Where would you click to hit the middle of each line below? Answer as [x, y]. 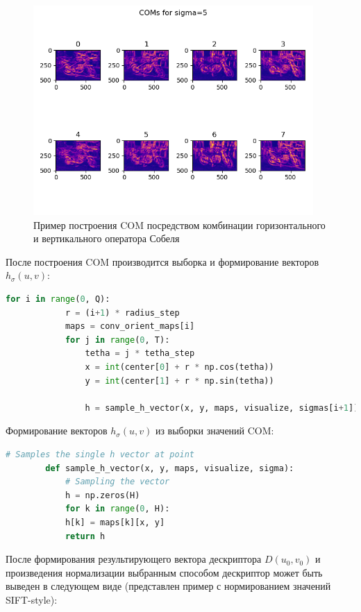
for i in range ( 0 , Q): [58, 299]
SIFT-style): [32, 599]
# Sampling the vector [117, 482]
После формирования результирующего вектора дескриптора [134, 559]
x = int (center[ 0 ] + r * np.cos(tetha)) [179, 367]
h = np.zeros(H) [102, 495]
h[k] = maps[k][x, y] [115, 522]
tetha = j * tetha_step [140, 354]
